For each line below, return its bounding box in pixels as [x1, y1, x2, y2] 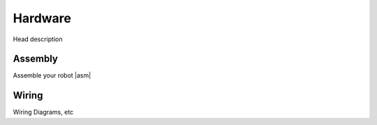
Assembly [13, 53, 59, 65]
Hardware [13, 10, 71, 26]
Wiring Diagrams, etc [13, 108, 74, 117]
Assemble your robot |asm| [13, 71, 91, 80]
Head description [13, 35, 63, 43]
